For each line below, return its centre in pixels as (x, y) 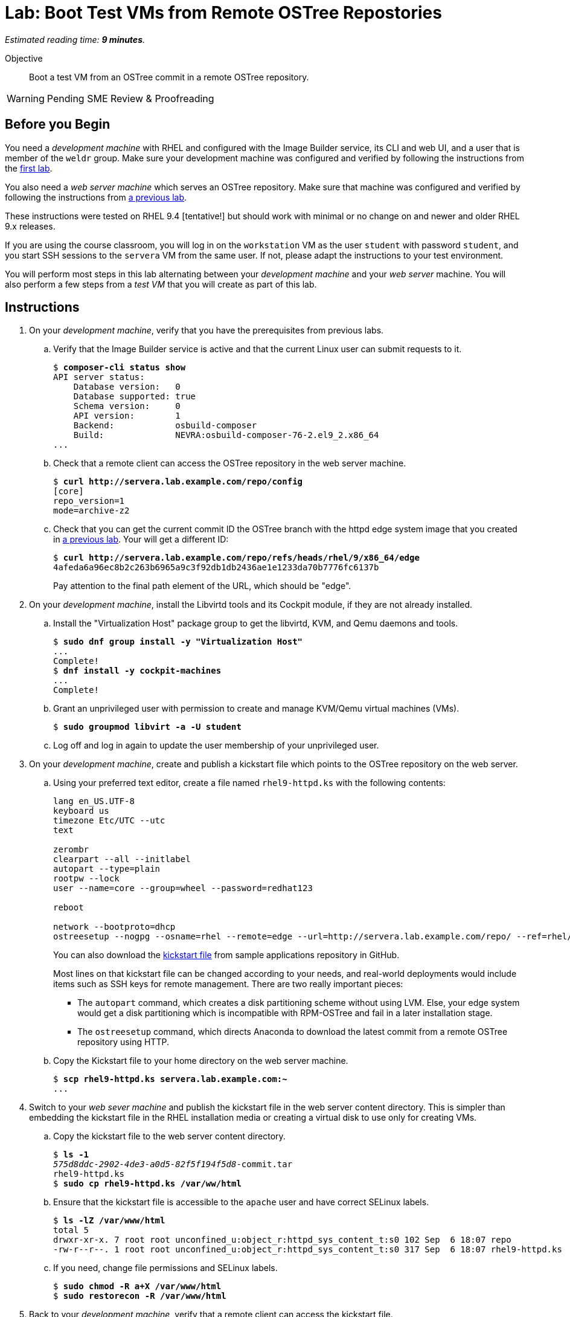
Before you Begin (58, 124)
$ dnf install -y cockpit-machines (137, 671)
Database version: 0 (127, 387)
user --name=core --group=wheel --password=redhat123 (183, 888)
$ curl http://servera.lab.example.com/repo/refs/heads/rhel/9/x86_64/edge (236, 558)
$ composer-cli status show (120, 368)
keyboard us (81, 811)
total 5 (71, 1230)
